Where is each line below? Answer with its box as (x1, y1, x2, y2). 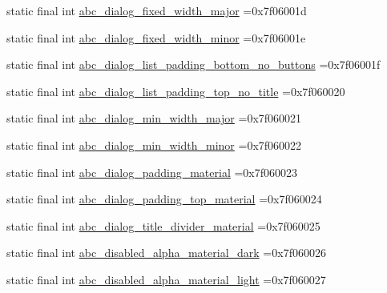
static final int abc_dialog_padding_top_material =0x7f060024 (6, 191, 322, 207)
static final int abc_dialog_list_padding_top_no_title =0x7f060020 (6, 82, 345, 99)
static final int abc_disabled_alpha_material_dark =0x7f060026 (6, 244, 326, 261)
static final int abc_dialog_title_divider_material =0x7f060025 (6, 217, 320, 234)
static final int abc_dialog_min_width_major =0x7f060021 (6, 110, 302, 126)
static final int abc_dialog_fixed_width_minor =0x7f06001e (6, 29, 306, 46)
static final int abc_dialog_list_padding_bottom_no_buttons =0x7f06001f (6, 56, 381, 73)
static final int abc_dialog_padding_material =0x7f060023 (6, 163, 298, 180)
